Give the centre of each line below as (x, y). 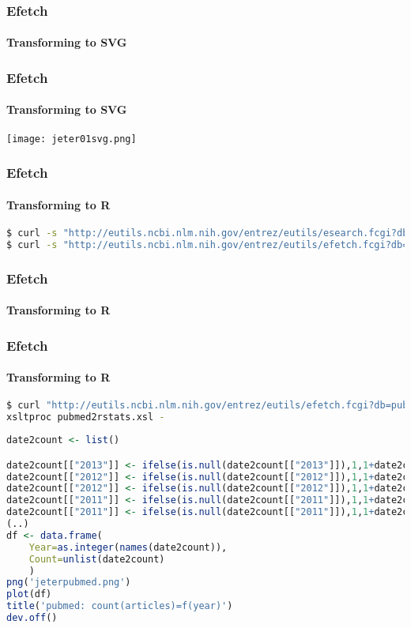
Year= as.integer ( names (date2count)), (128, 547)
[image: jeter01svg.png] (72, 139)
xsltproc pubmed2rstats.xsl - (86, 417)
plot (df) (29, 594)
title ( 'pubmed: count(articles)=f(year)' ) (120, 606)
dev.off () (32, 618)
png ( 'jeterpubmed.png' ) (69, 583)
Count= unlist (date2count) (97, 559)
